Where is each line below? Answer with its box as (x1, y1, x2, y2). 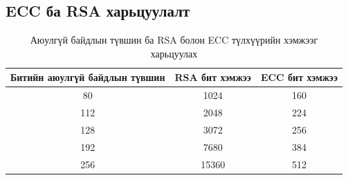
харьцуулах (150, 46, 198, 60)
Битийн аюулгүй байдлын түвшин (10, 70, 165, 84)
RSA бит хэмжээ (174, 70, 251, 84)
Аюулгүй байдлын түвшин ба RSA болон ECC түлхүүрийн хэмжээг (30, 33, 318, 47)
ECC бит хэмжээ (260, 70, 338, 84)
